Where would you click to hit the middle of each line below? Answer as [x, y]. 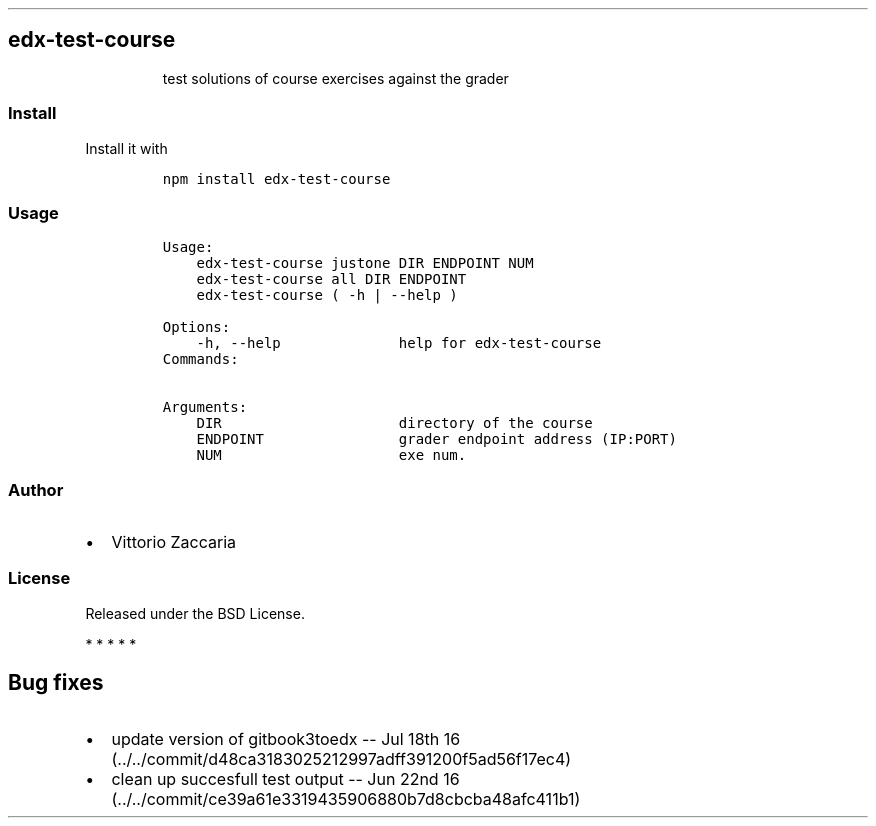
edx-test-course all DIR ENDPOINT [331, 279]
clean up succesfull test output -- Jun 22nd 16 [285, 778]
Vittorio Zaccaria [173, 542]
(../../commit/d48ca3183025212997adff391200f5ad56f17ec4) [341, 758]
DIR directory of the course [394, 423]
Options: [196, 327]
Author [36, 489]
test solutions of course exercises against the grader [335, 78]
